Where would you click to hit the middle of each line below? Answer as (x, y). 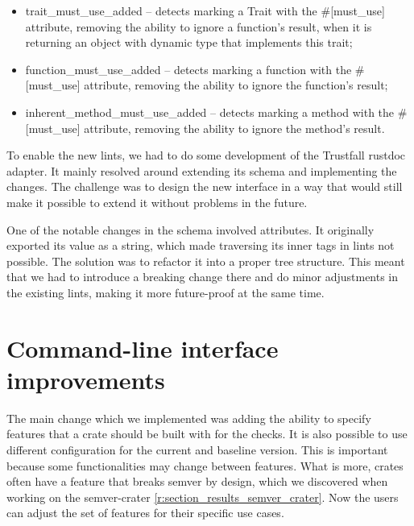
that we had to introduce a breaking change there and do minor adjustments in (203, 277)
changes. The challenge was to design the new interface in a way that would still (205, 186)
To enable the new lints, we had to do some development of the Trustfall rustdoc (206, 155)
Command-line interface (143, 348)
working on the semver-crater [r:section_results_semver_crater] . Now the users (203, 497)
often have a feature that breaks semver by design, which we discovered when (197, 481)
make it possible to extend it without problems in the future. (157, 202)
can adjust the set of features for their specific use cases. (145, 513)
